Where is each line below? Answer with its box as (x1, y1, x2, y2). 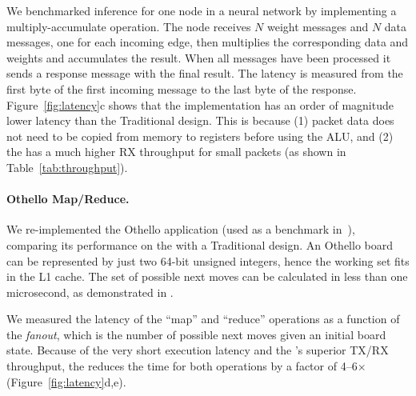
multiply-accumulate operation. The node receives (6, 18, 251, 34)
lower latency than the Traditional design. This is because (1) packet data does (6, 112, 394, 129)
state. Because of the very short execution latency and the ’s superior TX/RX (6, 342, 389, 358)
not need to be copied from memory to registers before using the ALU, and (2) (6, 127, 394, 144)
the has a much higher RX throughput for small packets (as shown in (6, 143, 346, 160)
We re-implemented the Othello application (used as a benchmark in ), (6, 221, 355, 238)
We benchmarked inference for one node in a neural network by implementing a (6, 2, 397, 18)
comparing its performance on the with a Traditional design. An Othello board (6, 236, 394, 253)
